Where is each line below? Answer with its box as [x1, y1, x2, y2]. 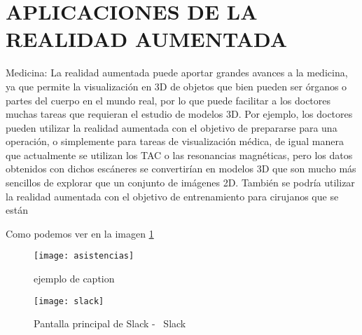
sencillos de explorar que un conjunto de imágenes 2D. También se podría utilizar [6, 175, 355, 190]
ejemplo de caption [34, 271, 115, 286]
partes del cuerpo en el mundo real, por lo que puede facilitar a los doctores [6, 93, 331, 107]
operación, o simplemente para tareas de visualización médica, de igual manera [6, 134, 344, 149]
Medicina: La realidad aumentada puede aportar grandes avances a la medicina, [6, 65, 348, 80]
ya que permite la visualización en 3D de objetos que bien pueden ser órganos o [6, 78, 347, 93]
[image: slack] [34, 296, 104, 306]
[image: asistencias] [34, 251, 134, 261]
